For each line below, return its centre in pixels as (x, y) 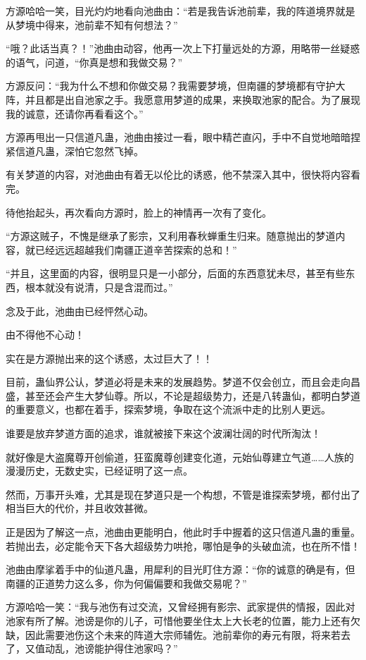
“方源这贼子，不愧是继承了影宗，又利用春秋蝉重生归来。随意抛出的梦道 (171, 236)
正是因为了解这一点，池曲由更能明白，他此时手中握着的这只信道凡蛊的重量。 (183, 532)
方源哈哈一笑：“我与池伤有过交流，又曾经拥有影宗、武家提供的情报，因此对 (181, 607)
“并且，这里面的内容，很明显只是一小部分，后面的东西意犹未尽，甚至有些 (176, 273)
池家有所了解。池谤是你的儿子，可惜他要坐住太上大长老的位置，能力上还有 (178, 621)
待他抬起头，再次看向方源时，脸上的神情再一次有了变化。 (139, 212)
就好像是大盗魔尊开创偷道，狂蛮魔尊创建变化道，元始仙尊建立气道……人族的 (180, 457)
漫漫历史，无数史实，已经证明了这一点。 (99, 471)
